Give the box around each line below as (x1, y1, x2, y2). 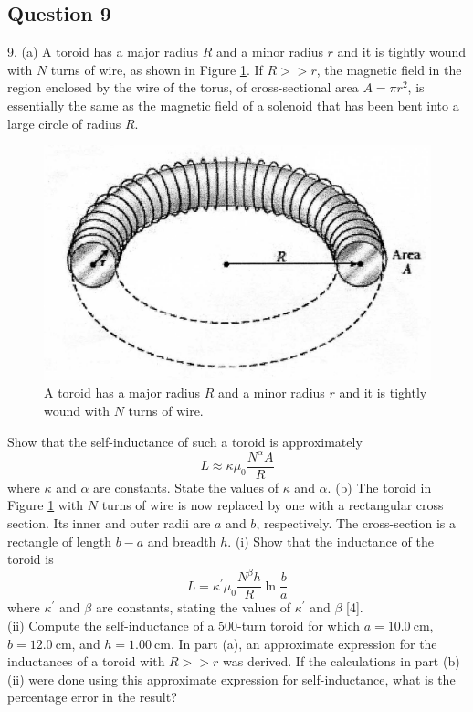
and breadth (147, 531, 216, 550)
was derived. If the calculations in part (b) (223, 652, 460, 671)
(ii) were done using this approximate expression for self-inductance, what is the (7, 669, 456, 688)
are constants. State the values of (93, 477, 279, 496)
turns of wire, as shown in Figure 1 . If (50, 59, 263, 79)
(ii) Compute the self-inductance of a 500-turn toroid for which (7, 615, 360, 634)
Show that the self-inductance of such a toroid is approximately (7, 431, 363, 451)
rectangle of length (7, 531, 111, 550)
